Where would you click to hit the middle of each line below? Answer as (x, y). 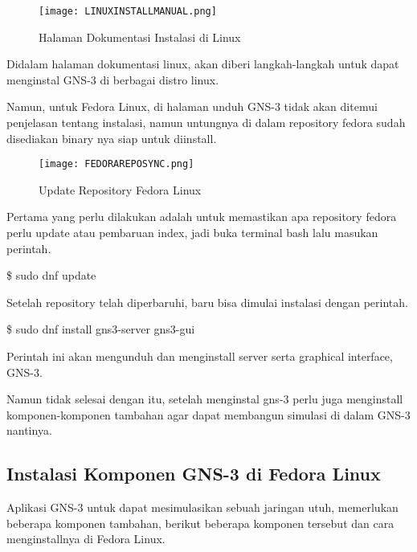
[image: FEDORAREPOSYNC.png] (117, 164)
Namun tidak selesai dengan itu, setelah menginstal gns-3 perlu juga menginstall (205, 399)
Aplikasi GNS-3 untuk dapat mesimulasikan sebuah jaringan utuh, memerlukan (202, 507)
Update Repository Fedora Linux (120, 189)
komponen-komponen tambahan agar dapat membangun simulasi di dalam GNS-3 (208, 414)
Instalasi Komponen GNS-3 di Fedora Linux (194, 474)
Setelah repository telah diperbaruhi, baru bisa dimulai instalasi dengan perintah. (207, 302)
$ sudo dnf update (51, 275)
